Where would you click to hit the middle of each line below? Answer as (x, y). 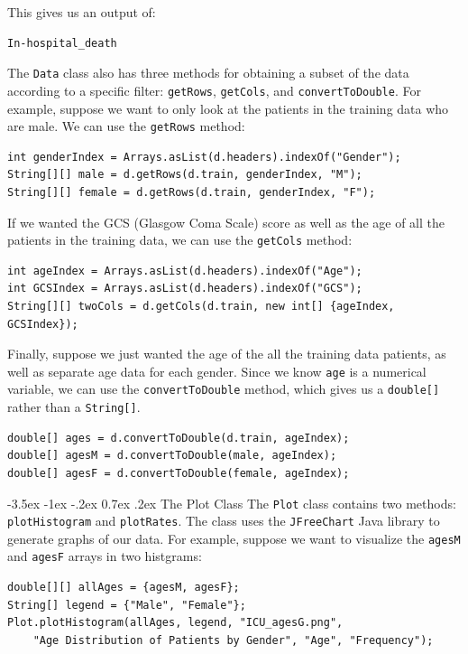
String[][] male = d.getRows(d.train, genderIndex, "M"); (185, 175)
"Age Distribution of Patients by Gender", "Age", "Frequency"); (233, 640)
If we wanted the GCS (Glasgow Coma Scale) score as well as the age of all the (226, 222)
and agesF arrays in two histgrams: (105, 556)
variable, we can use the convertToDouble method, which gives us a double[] (224, 389)
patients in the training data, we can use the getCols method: (180, 240)
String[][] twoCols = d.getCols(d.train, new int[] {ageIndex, (201, 306)
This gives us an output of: (82, 12)
